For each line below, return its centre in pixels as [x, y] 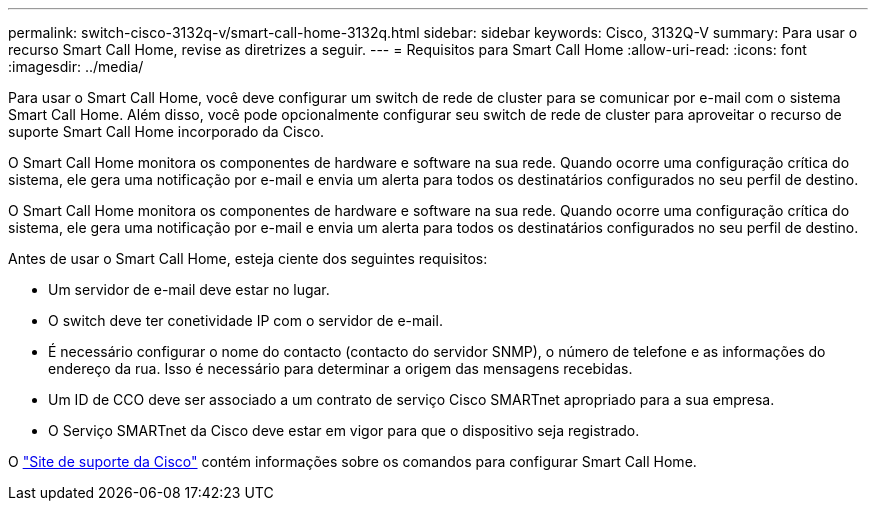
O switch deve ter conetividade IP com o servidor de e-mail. [245, 320]
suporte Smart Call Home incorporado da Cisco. [166, 131]
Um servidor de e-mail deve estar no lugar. [189, 289]
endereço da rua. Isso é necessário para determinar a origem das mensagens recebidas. [340, 368]
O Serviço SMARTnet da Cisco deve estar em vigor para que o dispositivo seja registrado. [344, 430]
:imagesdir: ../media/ [76, 66]
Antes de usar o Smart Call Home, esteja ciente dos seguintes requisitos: [248, 258]
